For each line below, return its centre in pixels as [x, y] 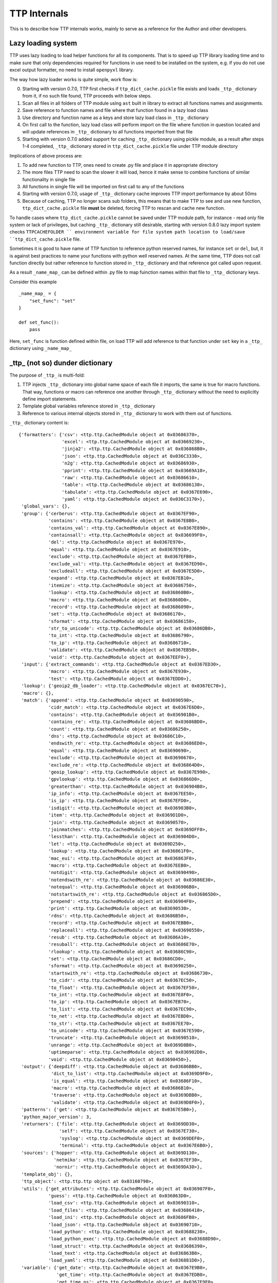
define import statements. [50, 399]
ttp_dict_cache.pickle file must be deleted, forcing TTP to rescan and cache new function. [124, 208]
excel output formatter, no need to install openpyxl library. [72, 70]
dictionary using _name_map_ [41, 348]
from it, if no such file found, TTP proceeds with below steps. [87, 96]
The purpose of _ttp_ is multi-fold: [47, 375]
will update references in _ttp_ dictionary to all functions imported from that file [107, 132]
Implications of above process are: [46, 155]
